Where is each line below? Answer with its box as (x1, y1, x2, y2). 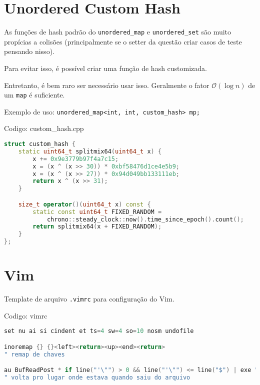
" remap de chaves (4, 350, 65, 358)
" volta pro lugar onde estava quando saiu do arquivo (4, 374, 190, 381)
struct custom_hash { (4, 140, 76, 148)
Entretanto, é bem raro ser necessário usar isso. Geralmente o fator (4, 79, 209, 90)
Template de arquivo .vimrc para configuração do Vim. (4, 293, 174, 304)
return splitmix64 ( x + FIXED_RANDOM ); (32, 223, 162, 230)
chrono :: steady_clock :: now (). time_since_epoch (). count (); (46, 215, 244, 223)
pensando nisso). (4, 46, 54, 56)
